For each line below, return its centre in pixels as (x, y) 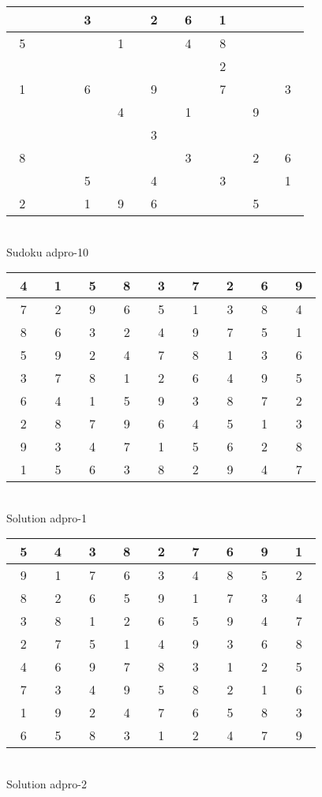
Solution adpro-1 (47, 517)
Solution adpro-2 (47, 783)
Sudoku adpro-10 (47, 251)
